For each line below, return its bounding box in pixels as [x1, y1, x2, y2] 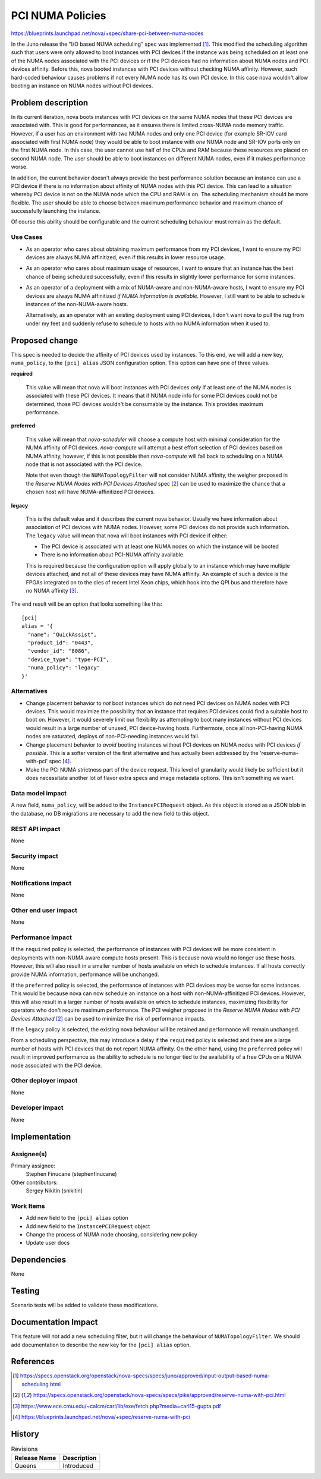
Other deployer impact [11, 1077, 78, 1085]
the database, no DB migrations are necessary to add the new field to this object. [11, 810, 210, 817]
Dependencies [11, 1255, 67, 1265]
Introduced [62, 1462, 94, 1470]
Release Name [14, 1454, 56, 1462]
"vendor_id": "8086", [27, 648, 91, 654]
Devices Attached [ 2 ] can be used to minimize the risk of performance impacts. [11, 1015, 206, 1022]
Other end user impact [11, 906, 77, 914]
